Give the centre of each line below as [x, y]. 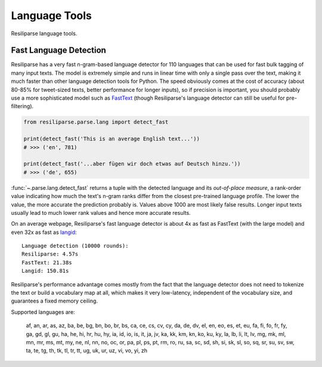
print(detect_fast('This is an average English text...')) [112, 139]
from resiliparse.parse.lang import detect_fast [96, 122]
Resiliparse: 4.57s [50, 254]
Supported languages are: [43, 312]
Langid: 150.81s [45, 271]
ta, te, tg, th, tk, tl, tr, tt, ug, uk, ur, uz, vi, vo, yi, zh [86, 351]
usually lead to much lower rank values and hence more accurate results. [101, 212]
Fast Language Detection [59, 50]
